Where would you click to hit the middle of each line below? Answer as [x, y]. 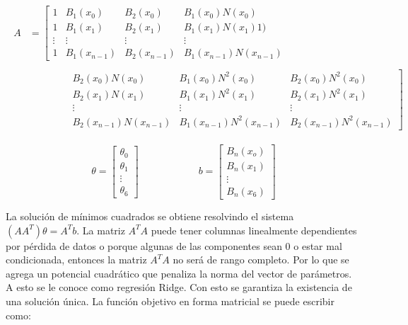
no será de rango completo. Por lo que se [261, 260]
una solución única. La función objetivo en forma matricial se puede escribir [170, 301]
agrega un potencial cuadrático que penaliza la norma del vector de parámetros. [179, 273]
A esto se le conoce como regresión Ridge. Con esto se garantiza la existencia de [179, 287]
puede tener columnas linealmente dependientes [254, 230]
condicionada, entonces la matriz [76, 260]
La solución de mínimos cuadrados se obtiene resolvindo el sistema [150, 216]
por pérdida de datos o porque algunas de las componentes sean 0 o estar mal [174, 245]
